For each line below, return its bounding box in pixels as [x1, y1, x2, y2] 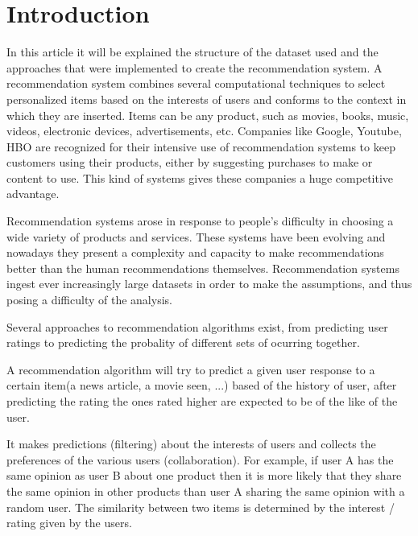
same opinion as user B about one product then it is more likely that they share [6, 467, 402, 484]
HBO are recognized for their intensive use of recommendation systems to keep [6, 138, 395, 155]
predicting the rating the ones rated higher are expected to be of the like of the [6, 393, 398, 409]
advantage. [6, 185, 60, 202]
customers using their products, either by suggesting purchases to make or [6, 154, 373, 171]
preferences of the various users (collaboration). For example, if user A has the [6, 451, 394, 468]
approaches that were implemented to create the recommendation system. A [6, 59, 383, 76]
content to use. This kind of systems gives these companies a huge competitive [6, 169, 394, 186]
